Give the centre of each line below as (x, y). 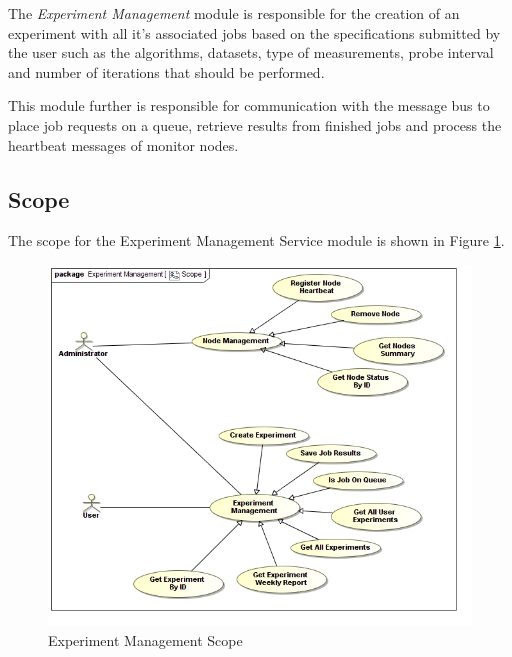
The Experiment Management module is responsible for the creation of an (234, 13)
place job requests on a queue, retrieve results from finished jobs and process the (255, 124)
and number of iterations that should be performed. (166, 71)
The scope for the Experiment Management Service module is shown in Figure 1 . (256, 240)
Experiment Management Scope (145, 639)
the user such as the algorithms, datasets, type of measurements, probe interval (251, 52)
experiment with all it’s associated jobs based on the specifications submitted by (254, 32)
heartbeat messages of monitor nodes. (123, 144)
